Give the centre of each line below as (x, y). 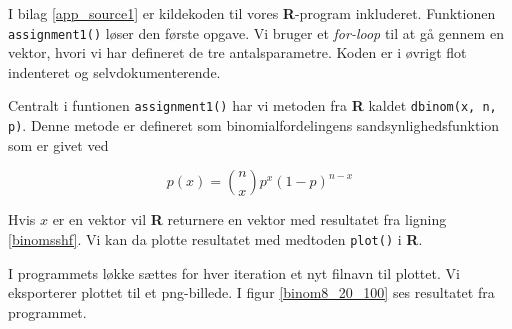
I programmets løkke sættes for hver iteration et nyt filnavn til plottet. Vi (234, 272)
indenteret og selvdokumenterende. (114, 71)
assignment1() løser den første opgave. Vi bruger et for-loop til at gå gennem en (256, 32)
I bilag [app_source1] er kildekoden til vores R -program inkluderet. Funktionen (252, 13)
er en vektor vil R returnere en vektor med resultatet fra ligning (249, 219)
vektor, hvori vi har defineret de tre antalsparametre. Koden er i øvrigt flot (237, 52)
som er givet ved (58, 144)
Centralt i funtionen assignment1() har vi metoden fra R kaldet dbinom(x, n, (252, 105)
